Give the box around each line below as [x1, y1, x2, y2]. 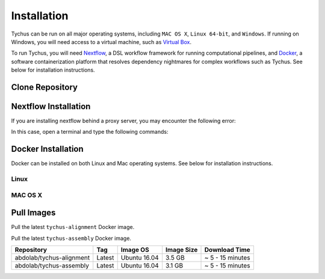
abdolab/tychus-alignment [14, 254, 90, 262]
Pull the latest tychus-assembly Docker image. [11, 234, 132, 242]
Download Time [204, 246, 251, 254]
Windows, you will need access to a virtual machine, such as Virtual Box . [11, 38, 192, 45]
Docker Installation [11, 144, 84, 154]
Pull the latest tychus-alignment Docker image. [11, 224, 135, 231]
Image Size [166, 246, 198, 254]
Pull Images [11, 208, 56, 218]
